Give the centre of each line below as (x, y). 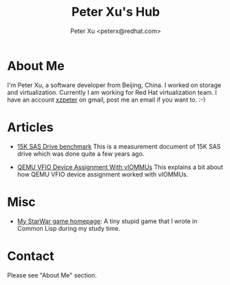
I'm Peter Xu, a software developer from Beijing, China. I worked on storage (114, 85)
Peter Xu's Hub (116, 12)
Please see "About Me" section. (52, 275)
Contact (31, 256)
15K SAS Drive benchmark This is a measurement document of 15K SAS (119, 146)
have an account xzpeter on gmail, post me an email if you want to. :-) (106, 100)
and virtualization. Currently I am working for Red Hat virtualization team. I (112, 92)
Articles (30, 127)
